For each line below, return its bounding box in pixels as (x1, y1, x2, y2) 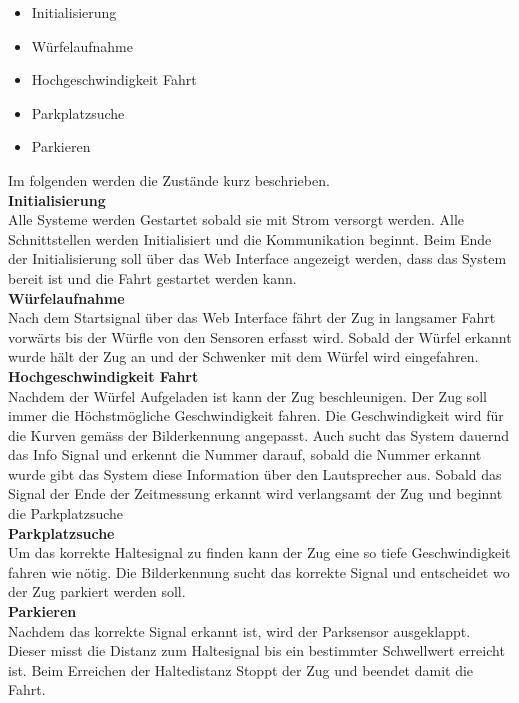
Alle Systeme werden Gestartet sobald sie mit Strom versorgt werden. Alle (8, 209, 465, 230)
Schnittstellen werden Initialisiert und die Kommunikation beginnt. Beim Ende (8, 228, 492, 249)
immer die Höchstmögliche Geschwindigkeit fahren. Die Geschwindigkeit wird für (8, 405, 504, 426)
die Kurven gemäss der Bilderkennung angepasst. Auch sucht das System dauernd (8, 424, 509, 445)
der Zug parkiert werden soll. (8, 581, 186, 602)
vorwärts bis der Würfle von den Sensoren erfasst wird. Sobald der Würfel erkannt (8, 326, 512, 347)
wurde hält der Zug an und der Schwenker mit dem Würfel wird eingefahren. (8, 346, 479, 367)
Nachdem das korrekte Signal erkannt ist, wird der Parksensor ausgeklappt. (8, 620, 471, 641)
